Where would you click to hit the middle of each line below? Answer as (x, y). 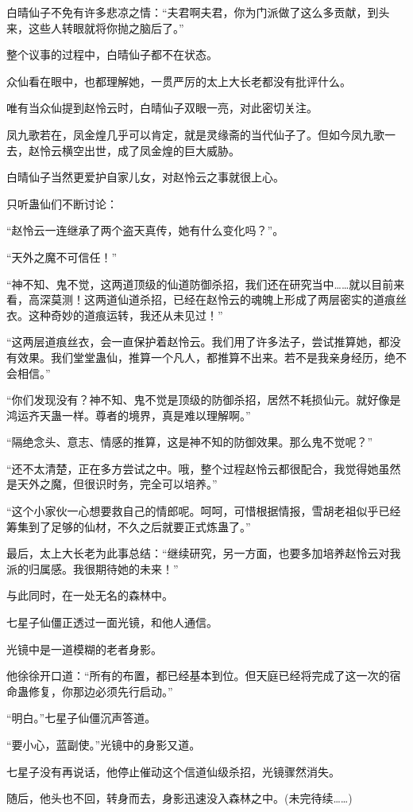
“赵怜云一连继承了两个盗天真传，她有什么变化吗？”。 (145, 230)
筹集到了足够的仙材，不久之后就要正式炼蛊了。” (129, 526)
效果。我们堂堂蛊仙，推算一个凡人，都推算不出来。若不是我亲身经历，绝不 (212, 357)
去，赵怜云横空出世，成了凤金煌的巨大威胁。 (123, 150)
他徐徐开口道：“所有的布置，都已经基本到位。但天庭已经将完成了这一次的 (198, 676)
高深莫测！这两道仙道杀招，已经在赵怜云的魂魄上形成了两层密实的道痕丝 (217, 299)
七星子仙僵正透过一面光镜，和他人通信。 (112, 622)
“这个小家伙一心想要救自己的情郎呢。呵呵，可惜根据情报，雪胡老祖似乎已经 (204, 511)
